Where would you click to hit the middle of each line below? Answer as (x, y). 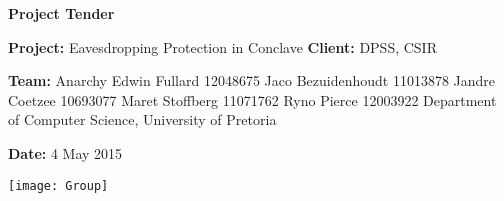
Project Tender (61, 13)
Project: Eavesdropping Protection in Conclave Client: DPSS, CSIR (222, 46)
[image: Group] (58, 185)
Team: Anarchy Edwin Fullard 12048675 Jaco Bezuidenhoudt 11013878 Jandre (252, 80)
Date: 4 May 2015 (65, 152)
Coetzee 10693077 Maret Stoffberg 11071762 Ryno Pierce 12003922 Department (252, 99)
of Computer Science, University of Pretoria (142, 119)
